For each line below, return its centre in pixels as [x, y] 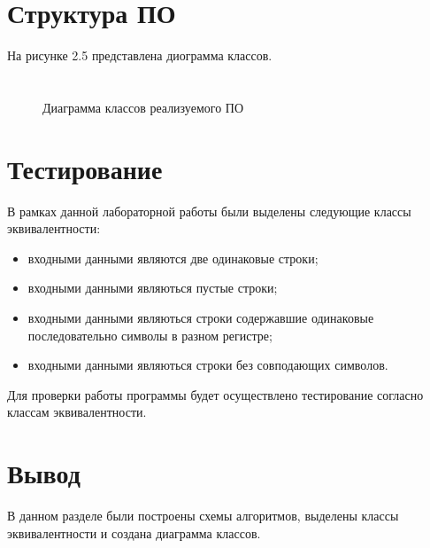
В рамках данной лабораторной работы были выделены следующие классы [209, 211]
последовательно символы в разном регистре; [150, 335]
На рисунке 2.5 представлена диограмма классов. [140, 55]
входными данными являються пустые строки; [153, 288]
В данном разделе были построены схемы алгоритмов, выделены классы [203, 516]
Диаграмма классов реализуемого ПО [143, 107]
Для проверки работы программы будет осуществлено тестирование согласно [215, 394]
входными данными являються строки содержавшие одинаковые [201, 317]
